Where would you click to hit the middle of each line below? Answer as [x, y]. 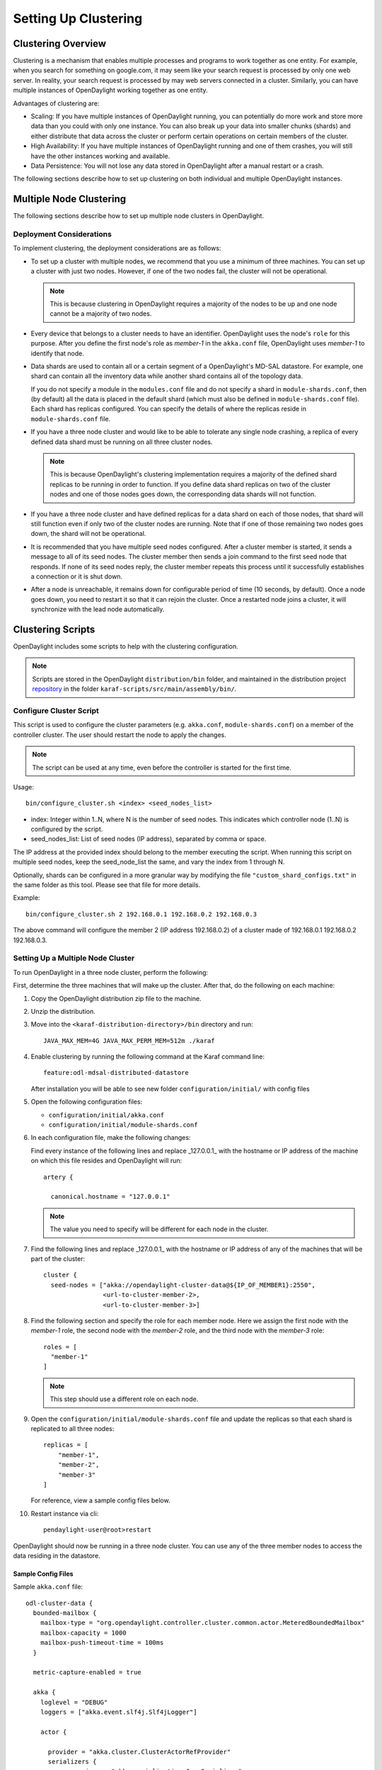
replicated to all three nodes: [73, 1429]
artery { [58, 1177]
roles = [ [60, 1347]
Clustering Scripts [54, 629]
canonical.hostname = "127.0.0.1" [110, 1197]
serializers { [72, 1762]
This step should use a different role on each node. [124, 1399]
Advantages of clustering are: [56, 103]
